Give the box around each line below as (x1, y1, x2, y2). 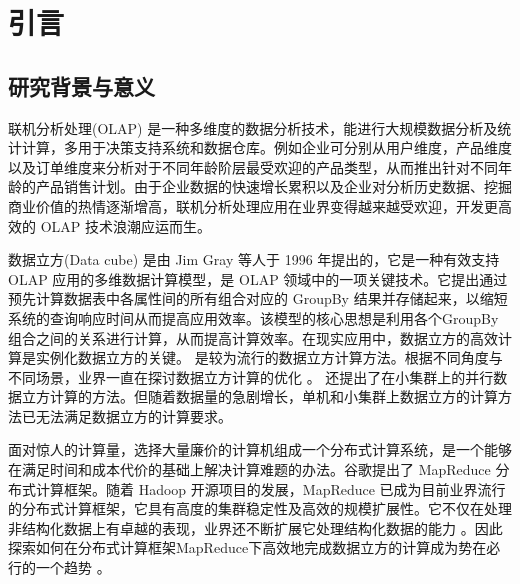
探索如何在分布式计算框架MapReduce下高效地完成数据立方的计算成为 (8, 537, 459, 558)
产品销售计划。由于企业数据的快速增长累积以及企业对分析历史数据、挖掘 (35, 176, 512, 197)
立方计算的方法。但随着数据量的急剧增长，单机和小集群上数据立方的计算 (21, 386, 498, 407)
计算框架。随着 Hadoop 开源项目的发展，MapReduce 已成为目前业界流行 (35, 478, 506, 499)
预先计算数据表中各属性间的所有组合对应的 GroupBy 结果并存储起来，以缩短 (8, 288, 508, 309)
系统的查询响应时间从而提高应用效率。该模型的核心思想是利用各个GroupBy (8, 307, 499, 328)
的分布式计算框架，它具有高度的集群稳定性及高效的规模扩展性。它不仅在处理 (8, 498, 512, 519)
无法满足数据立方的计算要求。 (35, 405, 232, 426)
